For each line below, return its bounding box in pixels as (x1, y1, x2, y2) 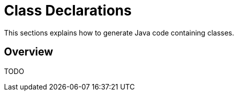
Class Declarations (4, 2, 132, 19)
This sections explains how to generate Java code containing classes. (4, 28, 234, 37)
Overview (4, 45, 53, 58)
